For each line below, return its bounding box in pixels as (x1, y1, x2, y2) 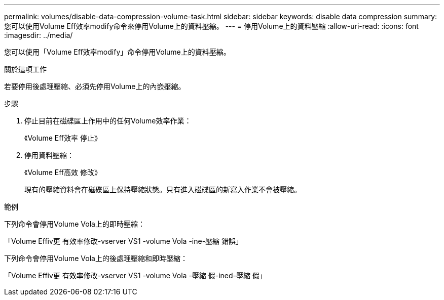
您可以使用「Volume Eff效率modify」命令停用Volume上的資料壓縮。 (4, 48, 231, 56)
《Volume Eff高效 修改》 (24, 168, 101, 177)
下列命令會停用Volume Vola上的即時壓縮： (4, 220, 145, 228)
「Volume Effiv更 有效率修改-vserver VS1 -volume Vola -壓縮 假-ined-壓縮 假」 (4, 271, 267, 280)
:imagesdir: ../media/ (4, 31, 73, 39)
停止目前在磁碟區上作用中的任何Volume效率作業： (24, 116, 192, 125)
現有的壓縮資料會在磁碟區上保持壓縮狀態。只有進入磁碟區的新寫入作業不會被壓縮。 (24, 185, 301, 194)
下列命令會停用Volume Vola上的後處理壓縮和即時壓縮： (4, 254, 188, 263)
